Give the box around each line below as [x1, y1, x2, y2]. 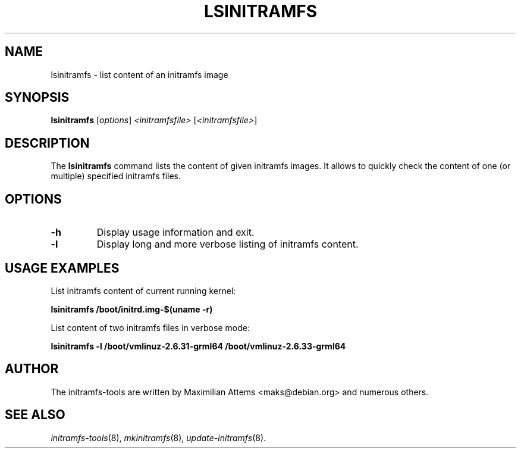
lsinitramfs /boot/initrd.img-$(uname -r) [51, 304, 213, 314]
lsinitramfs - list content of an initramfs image [51, 69, 228, 80]
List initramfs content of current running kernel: [51, 285, 236, 296]
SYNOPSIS [5, 90, 70, 105]
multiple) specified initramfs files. [51, 171, 181, 182]
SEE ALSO [5, 407, 65, 423]
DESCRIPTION [5, 135, 90, 151]
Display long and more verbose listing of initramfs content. [96, 238, 359, 251]
